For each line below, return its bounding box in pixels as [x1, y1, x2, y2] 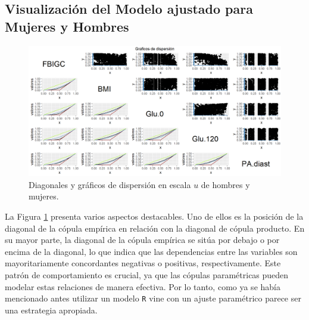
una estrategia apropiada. [5, 303, 98, 316]
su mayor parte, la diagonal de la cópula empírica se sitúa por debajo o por [5, 233, 280, 246]
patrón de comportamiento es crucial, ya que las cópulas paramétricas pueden [5, 268, 289, 281]
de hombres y [201, 178, 250, 190]
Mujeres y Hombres [5, 17, 129, 35]
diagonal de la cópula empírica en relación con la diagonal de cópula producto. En [5, 221, 305, 234]
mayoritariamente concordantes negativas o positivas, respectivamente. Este [5, 257, 281, 269]
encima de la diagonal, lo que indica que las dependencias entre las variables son [5, 245, 298, 257]
